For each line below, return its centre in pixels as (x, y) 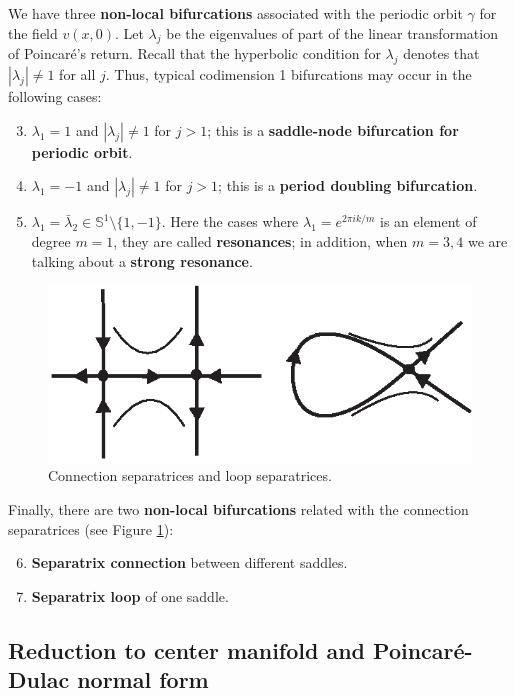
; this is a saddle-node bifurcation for (333, 129)
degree (51, 240)
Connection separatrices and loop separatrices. (190, 475)
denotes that (441, 53)
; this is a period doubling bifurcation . (348, 185)
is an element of (428, 221)
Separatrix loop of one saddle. (130, 595)
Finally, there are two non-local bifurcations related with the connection (238, 509)
